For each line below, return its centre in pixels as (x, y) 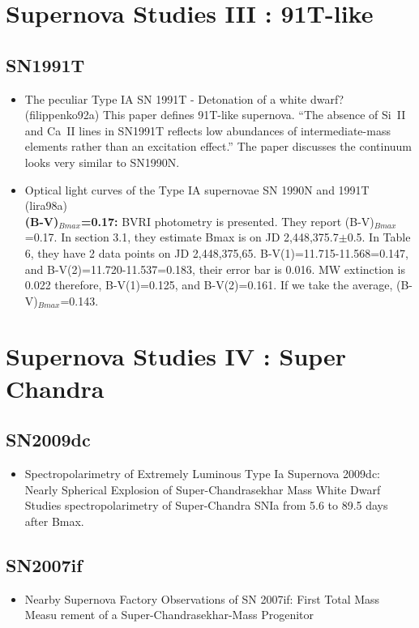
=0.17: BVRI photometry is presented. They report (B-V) (227, 221)
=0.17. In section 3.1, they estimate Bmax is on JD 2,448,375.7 (182, 237)
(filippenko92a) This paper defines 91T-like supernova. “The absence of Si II (215, 115)
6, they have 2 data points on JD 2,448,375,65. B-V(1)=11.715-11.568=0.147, (216, 252)
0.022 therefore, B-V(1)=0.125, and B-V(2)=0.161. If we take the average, (209, 285)
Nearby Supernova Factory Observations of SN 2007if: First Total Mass (202, 598)
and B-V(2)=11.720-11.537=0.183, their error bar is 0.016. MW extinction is (215, 269)
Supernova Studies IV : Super (176, 356)
